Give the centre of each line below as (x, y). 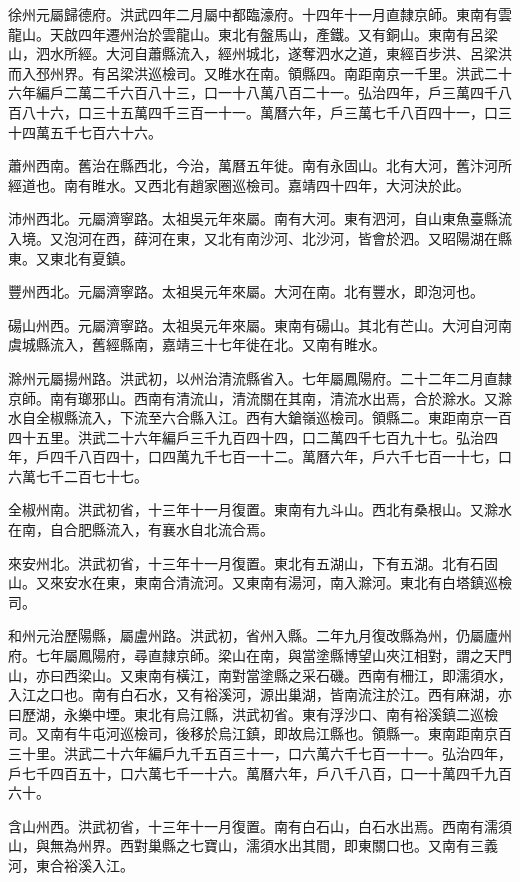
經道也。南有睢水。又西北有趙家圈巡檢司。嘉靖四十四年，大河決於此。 (239, 184)
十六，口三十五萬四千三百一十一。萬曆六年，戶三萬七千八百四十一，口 (266, 111)
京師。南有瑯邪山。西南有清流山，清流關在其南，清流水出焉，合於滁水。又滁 (260, 397)
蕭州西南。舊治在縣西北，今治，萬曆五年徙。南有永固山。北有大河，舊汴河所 (260, 165)
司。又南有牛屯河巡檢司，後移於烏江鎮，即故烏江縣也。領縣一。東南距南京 (253, 733)
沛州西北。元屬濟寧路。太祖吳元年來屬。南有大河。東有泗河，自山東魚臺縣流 (260, 218)
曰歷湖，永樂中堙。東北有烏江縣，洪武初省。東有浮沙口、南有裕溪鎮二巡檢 (253, 713)
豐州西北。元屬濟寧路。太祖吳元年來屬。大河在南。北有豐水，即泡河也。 (246, 291)
